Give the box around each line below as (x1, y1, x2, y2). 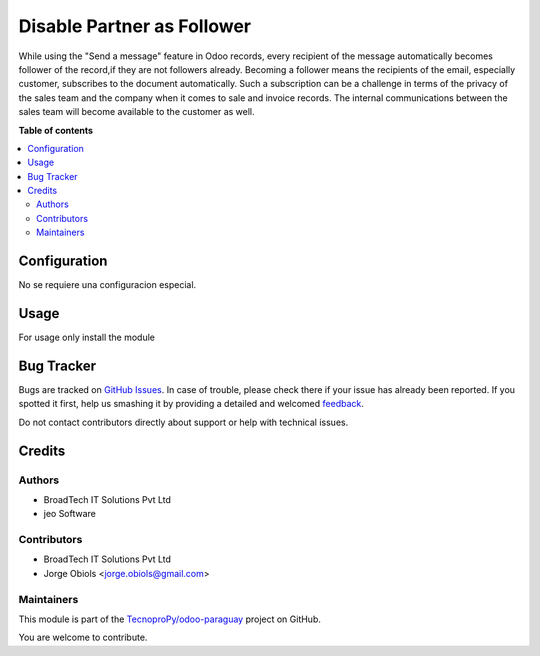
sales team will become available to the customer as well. (18, 106, 255, 118)
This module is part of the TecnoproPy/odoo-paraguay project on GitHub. (18, 613, 322, 625)
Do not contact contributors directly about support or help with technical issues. (18, 416, 349, 428)
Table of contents (18, 124, 94, 136)
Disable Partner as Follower (18, 15, 252, 37)
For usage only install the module (18, 331, 155, 344)
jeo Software (43, 508, 97, 520)
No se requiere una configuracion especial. (18, 279, 197, 291)
